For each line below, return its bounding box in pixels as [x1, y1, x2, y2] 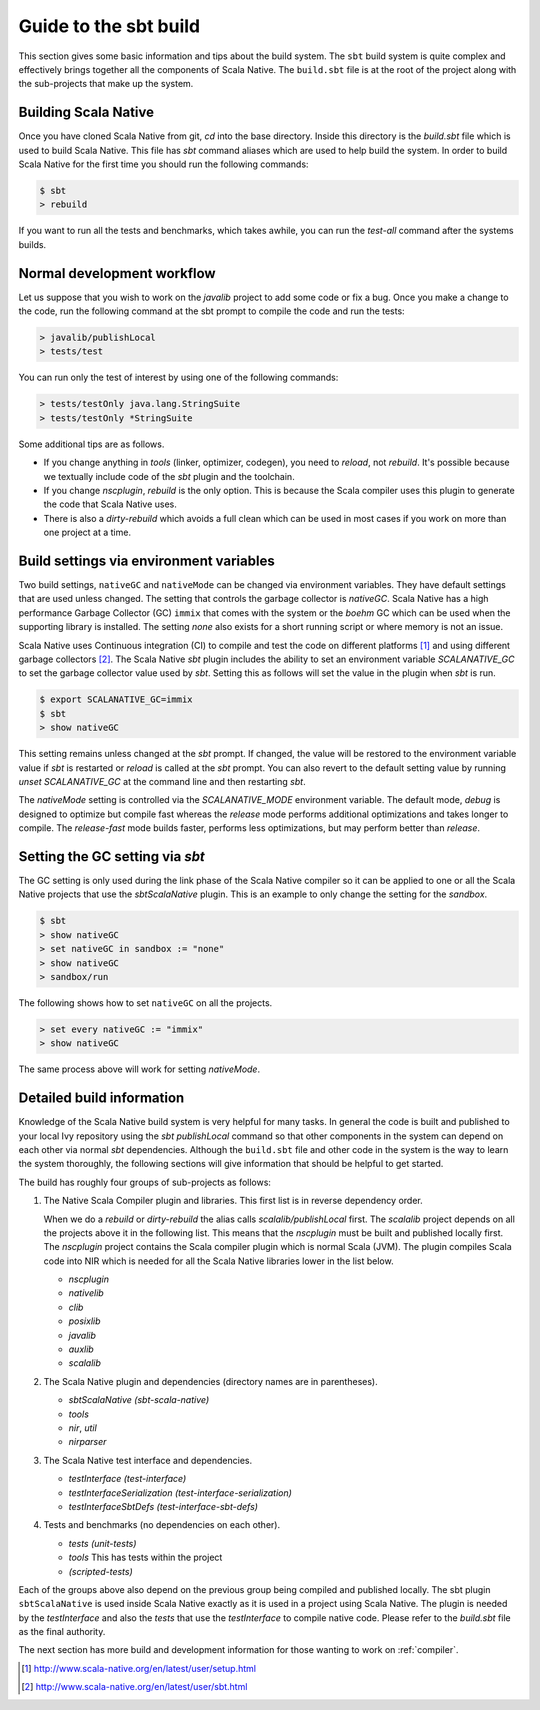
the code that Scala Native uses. [43, 498, 177, 510]
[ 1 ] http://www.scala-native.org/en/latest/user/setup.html [21, 1662, 257, 1674]
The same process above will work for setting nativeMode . [18, 1063, 260, 1075]
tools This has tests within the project [68, 1551, 223, 1564]
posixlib [68, 1315, 101, 1327]
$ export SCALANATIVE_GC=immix [39, 694, 194, 705]
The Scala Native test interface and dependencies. [43, 1454, 253, 1466]
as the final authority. [18, 1626, 106, 1638]
